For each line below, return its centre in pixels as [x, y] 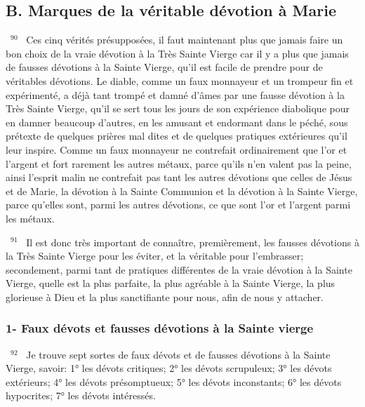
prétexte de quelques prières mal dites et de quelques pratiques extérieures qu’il [177, 136]
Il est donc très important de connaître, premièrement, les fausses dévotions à [193, 242]
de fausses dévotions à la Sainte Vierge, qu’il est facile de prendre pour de [164, 67]
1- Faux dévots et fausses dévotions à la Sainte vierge [160, 328]
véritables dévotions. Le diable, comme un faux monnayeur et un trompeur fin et [180, 80]
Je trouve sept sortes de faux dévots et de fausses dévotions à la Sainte [178, 354]
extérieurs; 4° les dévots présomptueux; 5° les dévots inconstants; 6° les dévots [174, 381]
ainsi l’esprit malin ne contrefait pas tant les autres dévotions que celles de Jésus [179, 177]
